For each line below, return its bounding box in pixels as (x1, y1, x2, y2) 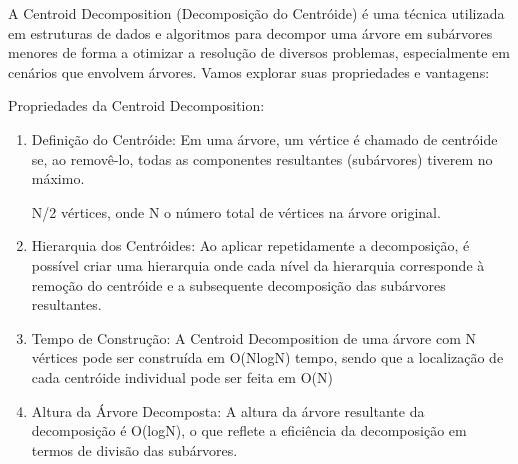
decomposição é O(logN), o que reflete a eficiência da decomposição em (31, 420, 467, 441)
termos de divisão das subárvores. (31, 439, 238, 460)
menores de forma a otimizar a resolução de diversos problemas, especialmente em (8, 42, 510, 63)
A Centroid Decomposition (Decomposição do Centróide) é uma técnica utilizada (8, 3, 505, 23)
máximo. (31, 168, 85, 189)
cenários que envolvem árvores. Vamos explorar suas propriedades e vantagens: (8, 61, 490, 82)
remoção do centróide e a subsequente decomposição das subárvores (31, 274, 446, 295)
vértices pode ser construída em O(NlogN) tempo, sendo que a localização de (31, 347, 504, 368)
